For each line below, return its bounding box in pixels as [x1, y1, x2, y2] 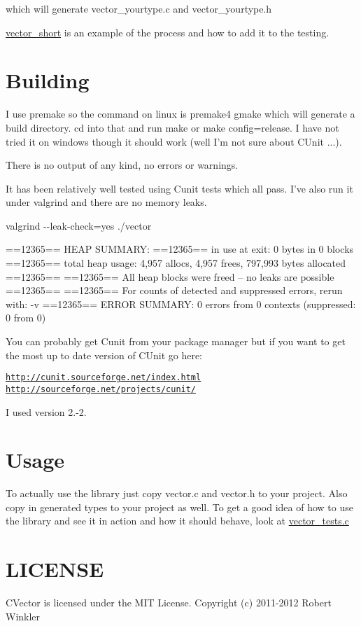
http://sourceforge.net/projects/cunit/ [6, 384, 197, 394]
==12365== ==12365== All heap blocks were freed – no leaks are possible [6, 269, 334, 284]
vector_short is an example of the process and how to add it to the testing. [6, 25, 330, 39]
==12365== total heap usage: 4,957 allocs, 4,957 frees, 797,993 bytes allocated [6, 256, 346, 270]
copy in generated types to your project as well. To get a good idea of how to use [6, 499, 353, 514]
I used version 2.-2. [6, 404, 87, 419]
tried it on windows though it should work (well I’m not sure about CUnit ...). [6, 134, 342, 148]
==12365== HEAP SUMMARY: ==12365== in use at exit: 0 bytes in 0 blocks [6, 242, 354, 256]
